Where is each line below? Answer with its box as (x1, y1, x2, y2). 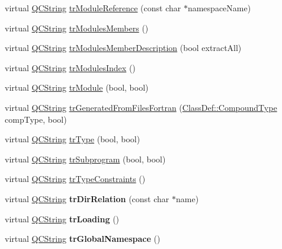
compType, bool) (5, 113, 67, 125)
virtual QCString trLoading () (5, 212, 120, 225)
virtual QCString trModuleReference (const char (5, 2, 181, 14)
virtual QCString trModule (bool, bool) (5, 81, 149, 94)
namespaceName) (187, 2, 251, 14)
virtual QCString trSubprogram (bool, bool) (5, 152, 166, 165)
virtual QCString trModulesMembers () (5, 21, 149, 34)
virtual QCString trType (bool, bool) (5, 133, 140, 145)
